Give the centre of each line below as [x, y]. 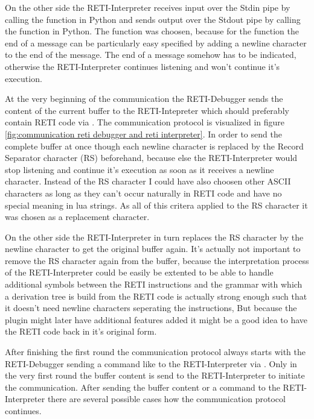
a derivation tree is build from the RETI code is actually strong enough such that [156, 296]
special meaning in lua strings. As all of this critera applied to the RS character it [156, 205]
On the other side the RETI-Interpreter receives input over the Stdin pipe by [148, 7]
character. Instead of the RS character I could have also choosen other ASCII [148, 181]
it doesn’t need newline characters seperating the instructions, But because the [151, 308]
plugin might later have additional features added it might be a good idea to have [156, 319]
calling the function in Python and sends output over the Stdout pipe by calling [153, 19]
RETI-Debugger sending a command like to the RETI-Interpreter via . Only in [151, 363]
